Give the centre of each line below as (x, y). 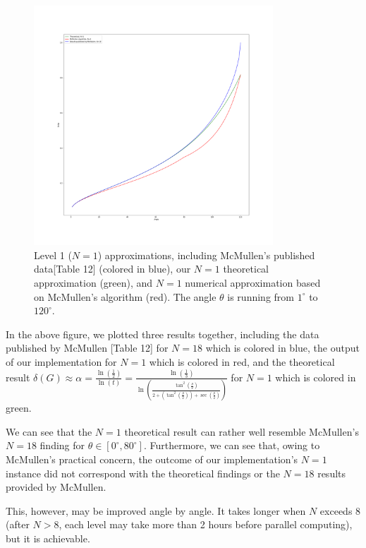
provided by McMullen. (56, 487)
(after (18, 524)
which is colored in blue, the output (282, 348)
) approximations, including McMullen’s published (206, 255)
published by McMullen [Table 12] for (87, 348)
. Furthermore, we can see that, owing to (232, 445)
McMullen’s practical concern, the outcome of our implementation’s (152, 459)
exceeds (336, 510)
